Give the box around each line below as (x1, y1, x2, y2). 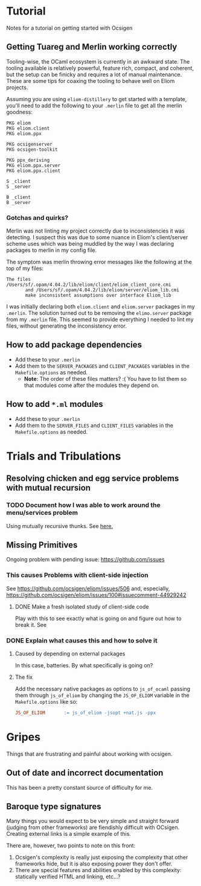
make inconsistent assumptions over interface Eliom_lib (25, 293, 171, 299)
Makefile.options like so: (14, 698, 78, 705)
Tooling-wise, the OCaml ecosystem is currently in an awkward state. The (6, 58, 190, 65)
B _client (6, 194, 31, 200)
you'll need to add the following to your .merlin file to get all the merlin (6, 102, 182, 109)
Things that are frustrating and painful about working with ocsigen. (6, 750, 173, 758)
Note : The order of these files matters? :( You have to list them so (24, 375, 187, 382)
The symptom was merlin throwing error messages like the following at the (6, 259, 192, 266)
